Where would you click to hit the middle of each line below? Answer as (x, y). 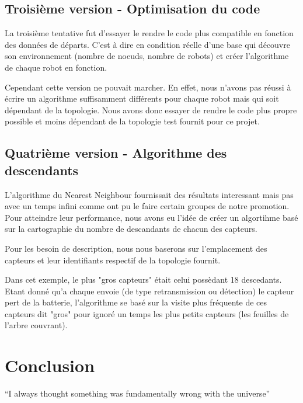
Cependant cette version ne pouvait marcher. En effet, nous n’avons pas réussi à (148, 87)
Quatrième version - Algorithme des (116, 153)
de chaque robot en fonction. (56, 67)
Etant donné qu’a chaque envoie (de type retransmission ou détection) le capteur (149, 291)
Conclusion (50, 365)
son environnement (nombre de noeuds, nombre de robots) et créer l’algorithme (147, 56)
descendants (42, 170)
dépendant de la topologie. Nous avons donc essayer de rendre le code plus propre (151, 110)
